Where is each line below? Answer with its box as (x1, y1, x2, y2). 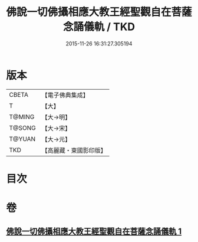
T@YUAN (9, 135, 36, 143)
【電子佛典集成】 (41, 91, 90, 99)
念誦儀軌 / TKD (62, 20, 136, 34)
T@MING (9, 113, 35, 121)
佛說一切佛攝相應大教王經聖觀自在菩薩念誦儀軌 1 (6, 227, 182, 237)
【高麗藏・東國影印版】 (41, 146, 107, 154)
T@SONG (9, 123, 37, 132)
